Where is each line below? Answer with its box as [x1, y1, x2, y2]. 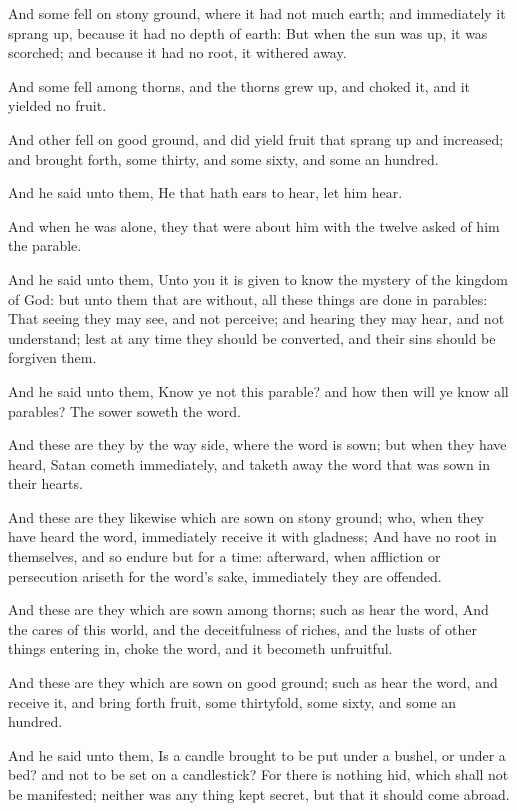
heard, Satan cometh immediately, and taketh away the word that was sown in [8, 453, 491, 474]
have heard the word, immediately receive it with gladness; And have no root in [8, 526, 497, 547]
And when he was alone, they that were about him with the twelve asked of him [8, 215, 500, 236]
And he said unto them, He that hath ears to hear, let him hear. [8, 182, 403, 203]
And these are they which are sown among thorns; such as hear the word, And [8, 599, 489, 620]
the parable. [8, 235, 82, 256]
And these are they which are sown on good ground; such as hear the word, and [8, 672, 498, 693]
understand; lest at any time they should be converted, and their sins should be [8, 327, 496, 348]
